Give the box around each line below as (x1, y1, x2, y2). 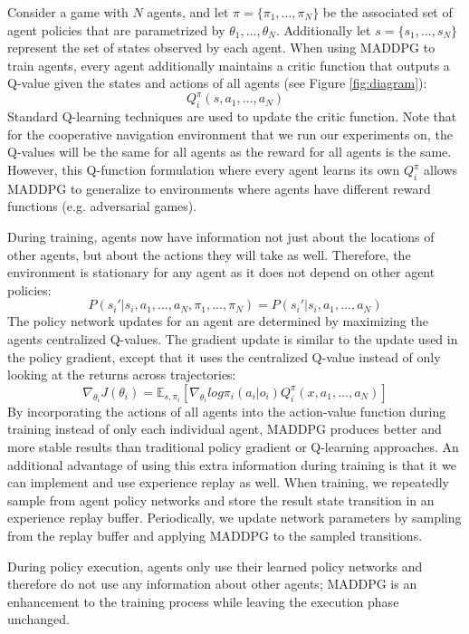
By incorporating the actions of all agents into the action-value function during (7, 401, 446, 420)
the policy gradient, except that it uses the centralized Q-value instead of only (7, 347, 441, 366)
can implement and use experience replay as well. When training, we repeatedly (7, 473, 449, 492)
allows (424, 160, 458, 179)
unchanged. (7, 610, 70, 629)
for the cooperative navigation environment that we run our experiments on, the (7, 124, 453, 143)
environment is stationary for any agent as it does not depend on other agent (7, 263, 435, 282)
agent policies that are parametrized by (7, 20, 225, 39)
